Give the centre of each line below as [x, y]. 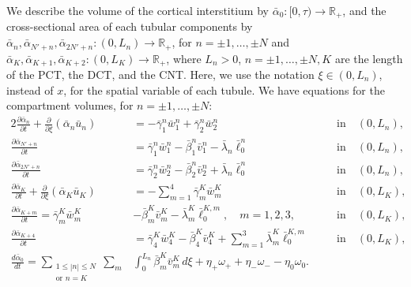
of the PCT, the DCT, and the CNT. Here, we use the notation [160, 74]
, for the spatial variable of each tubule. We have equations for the [224, 89]
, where [184, 58]
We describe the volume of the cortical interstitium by [138, 10]
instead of [30, 89]
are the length [369, 58]
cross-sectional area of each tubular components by [130, 26]
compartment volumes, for [70, 105]
